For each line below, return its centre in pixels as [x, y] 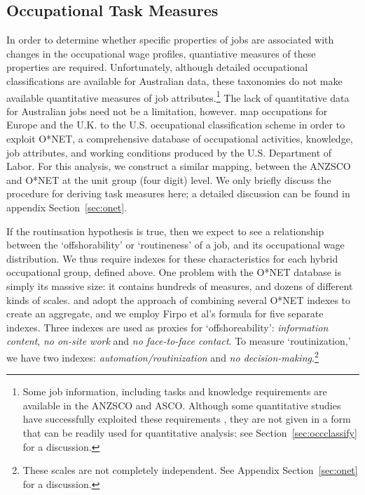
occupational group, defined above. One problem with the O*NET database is [174, 272]
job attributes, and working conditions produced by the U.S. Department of [169, 152]
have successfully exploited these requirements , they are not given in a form [187, 419]
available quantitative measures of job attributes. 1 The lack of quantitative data [178, 96]
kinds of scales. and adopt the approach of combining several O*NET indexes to [179, 299]
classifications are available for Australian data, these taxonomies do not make [174, 80]
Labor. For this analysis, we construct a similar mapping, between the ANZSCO [179, 166]
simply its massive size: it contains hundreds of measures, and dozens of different [180, 285]
